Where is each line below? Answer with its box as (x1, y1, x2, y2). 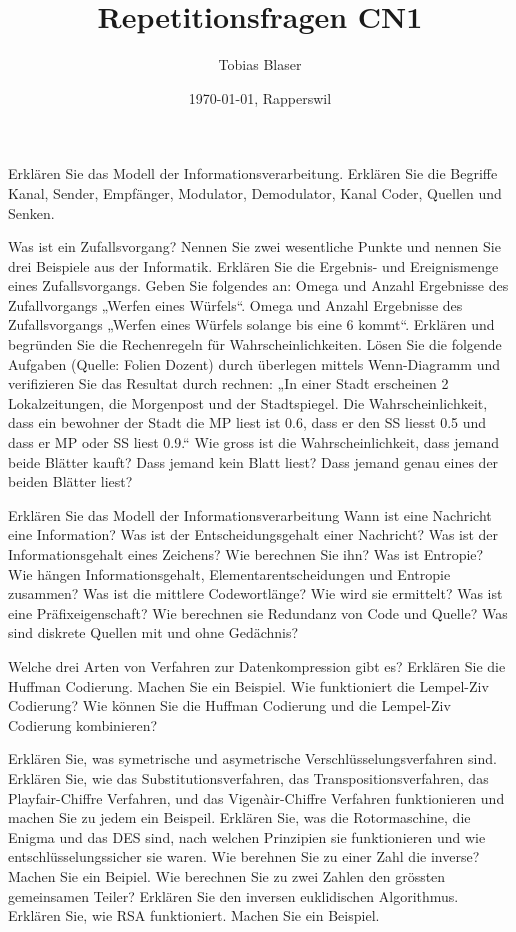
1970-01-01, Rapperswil (188, 87, 332, 108)
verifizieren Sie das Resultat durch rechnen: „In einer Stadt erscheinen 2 (8, 373, 449, 394)
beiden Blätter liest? (8, 471, 133, 492)
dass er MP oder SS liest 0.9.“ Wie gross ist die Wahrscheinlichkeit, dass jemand (8, 432, 500, 453)
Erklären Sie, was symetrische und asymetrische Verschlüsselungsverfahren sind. (8, 748, 497, 769)
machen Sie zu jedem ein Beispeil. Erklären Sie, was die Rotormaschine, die (8, 807, 471, 828)
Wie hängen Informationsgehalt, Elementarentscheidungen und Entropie (8, 563, 451, 584)
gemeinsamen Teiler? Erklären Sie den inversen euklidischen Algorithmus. (8, 885, 459, 906)
